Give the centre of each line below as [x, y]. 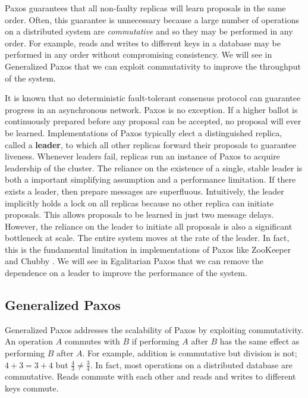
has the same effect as [260, 341]
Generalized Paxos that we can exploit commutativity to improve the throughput [153, 66]
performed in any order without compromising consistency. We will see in [139, 54]
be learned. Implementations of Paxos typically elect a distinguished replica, [144, 132]
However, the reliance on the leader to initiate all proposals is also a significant [149, 226]
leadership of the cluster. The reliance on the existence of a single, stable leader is [154, 167]
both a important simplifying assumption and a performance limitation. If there [150, 179]
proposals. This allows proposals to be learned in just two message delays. [139, 214]
